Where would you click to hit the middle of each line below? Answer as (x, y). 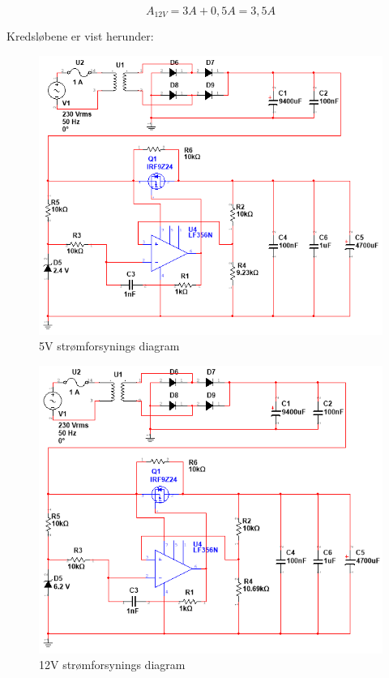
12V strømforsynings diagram (112, 665)
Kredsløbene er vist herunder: (80, 36)
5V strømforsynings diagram (109, 346)
